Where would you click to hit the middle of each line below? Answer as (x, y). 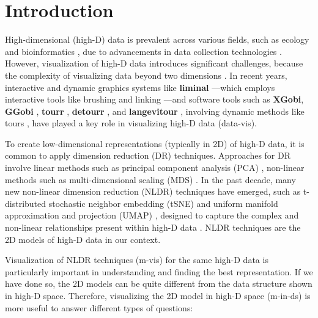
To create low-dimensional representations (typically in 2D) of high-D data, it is (155, 143)
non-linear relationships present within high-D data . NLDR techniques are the (153, 227)
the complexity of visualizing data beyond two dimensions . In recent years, (146, 75)
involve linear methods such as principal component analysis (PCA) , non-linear (155, 168)
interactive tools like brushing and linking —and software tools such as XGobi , (154, 99)
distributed (26, 203)
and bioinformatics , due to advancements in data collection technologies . (143, 51)
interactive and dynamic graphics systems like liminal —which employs (140, 87)
